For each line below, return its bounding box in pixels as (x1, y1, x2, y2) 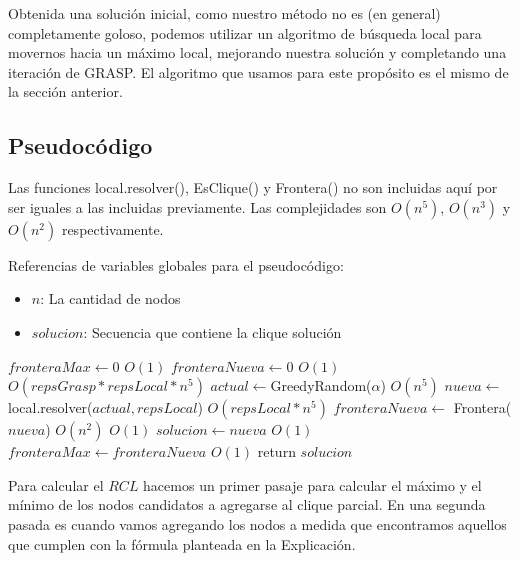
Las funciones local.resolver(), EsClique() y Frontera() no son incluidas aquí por (8, 177, 498, 198)
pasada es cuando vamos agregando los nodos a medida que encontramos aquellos (8, 513, 507, 534)
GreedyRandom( (270, 375, 372, 396)
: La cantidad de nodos (40, 288, 181, 309)
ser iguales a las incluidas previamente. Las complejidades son (8, 196, 387, 217)
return (257, 441, 296, 462)
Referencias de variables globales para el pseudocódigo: (8, 254, 344, 275)
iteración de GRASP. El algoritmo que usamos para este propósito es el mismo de (8, 61, 509, 82)
